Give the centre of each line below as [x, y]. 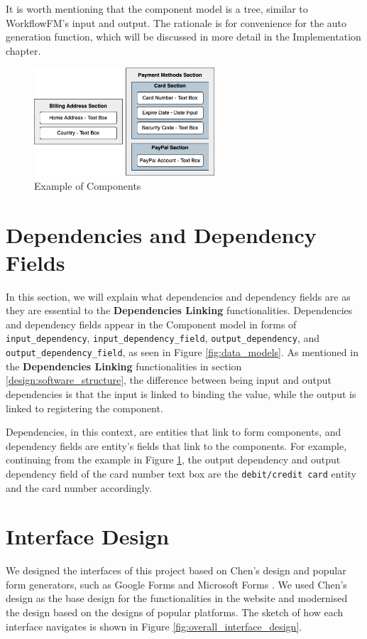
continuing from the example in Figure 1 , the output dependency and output [173, 460]
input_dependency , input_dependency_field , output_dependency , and [163, 338]
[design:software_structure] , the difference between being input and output [169, 380]
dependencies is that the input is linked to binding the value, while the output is [181, 393]
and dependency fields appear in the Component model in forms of [151, 324]
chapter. [23, 50]
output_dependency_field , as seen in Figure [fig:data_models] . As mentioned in [182, 352]
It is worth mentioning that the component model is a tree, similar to [157, 9]
